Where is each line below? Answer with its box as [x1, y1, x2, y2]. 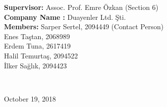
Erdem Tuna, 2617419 [4, 41, 71, 51]
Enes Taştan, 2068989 [4, 31, 70, 41]
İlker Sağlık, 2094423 [4, 60, 67, 70]
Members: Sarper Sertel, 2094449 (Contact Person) [4, 21, 164, 32]
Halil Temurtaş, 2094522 [4, 50, 78, 60]
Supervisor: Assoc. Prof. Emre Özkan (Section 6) [4, 2, 159, 12]
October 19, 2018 [4, 93, 56, 104]
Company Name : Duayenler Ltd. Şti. [4, 11, 126, 22]
